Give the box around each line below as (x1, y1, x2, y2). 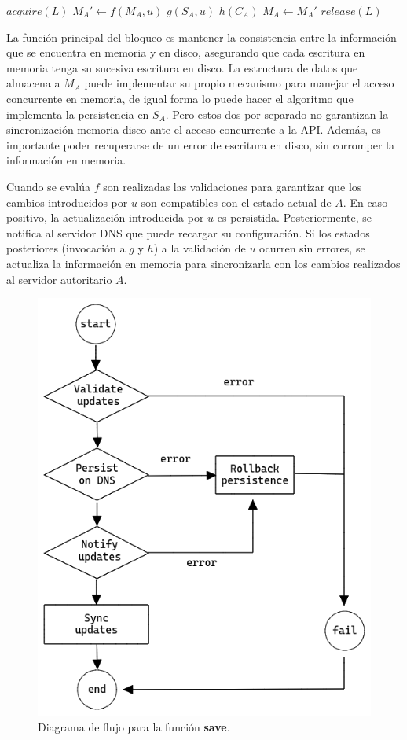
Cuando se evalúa (6, 178, 91, 194)
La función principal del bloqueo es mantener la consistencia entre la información (6, 28, 397, 45)
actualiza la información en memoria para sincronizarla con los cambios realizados (6, 255, 401, 271)
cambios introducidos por (6, 193, 128, 210)
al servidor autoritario (6, 271, 112, 287)
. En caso (343, 193, 388, 210)
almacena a (6, 75, 60, 91)
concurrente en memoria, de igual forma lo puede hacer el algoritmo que (6, 90, 354, 106)
